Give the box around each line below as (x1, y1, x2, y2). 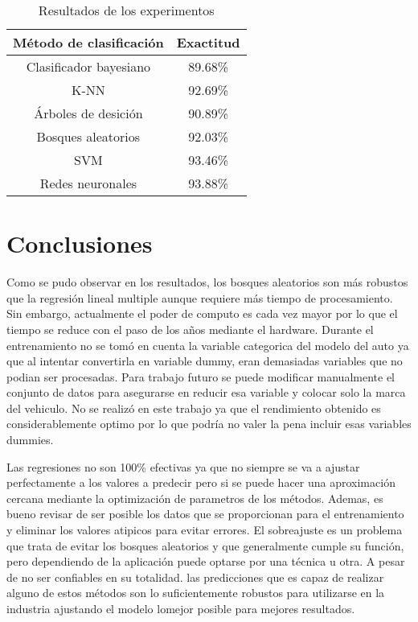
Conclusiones (6, 227, 153, 260)
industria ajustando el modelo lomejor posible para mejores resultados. (6, 600, 355, 616)
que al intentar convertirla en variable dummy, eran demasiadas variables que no (6, 352, 403, 369)
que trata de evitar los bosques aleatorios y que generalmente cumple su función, (6, 537, 404, 554)
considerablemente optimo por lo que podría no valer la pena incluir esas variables (6, 415, 412, 432)
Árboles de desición (34, 104, 143, 122)
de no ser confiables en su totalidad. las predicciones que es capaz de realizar (6, 568, 384, 585)
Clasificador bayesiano (26, 57, 151, 76)
